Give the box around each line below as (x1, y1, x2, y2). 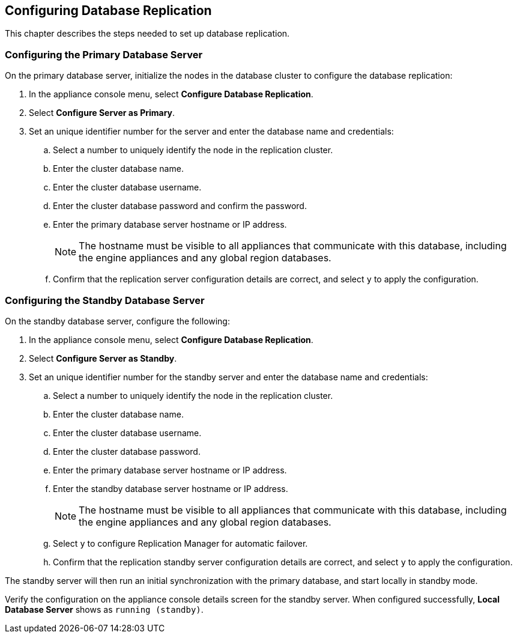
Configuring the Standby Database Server (5, 294, 205, 306)
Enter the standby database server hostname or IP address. (53, 483, 288, 494)
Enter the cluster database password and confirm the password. (53, 201, 307, 211)
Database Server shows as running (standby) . (5, 604, 204, 615)
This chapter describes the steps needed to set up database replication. (5, 28, 290, 39)
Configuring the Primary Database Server (5, 48, 203, 61)
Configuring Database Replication (5, 3, 212, 18)
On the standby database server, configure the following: (5, 315, 230, 326)
